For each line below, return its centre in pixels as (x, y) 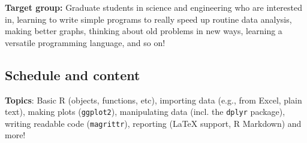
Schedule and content (73, 74)
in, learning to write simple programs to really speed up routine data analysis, (148, 19)
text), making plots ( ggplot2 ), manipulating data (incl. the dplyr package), (145, 112)
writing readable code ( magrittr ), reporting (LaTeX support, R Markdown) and (153, 123)
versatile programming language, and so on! (85, 42)
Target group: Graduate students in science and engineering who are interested (154, 7)
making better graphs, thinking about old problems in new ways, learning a (144, 31)
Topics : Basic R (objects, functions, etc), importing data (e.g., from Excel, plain (153, 100)
